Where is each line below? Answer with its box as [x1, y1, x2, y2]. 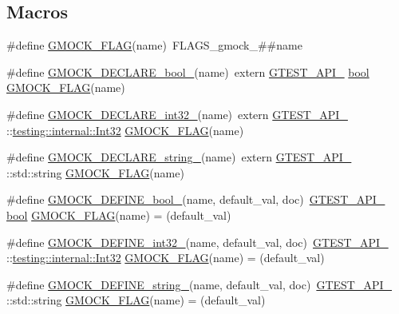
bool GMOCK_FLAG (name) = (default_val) [6, 206, 231, 223]
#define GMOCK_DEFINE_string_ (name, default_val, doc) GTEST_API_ [6, 276, 393, 292]
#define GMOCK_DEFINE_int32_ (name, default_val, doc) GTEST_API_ [6, 233, 389, 250]
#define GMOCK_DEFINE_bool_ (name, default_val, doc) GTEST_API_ [6, 191, 385, 208]
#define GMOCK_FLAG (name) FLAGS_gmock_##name [6, 37, 302, 54]
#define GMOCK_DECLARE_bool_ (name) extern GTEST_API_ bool [6, 63, 369, 80]
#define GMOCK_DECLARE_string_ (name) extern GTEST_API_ [6, 149, 352, 165]
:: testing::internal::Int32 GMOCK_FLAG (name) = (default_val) [6, 249, 325, 266]
